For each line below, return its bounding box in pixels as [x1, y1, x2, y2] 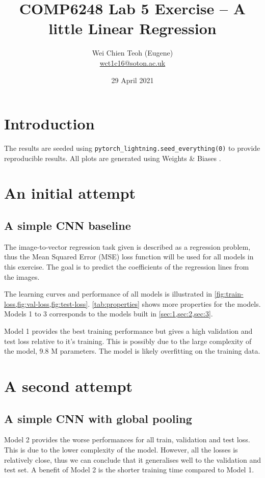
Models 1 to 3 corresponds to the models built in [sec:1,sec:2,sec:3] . [4, 308, 213, 319]
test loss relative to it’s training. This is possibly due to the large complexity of [4, 335, 252, 346]
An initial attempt [4, 182, 136, 203]
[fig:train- [214, 288, 244, 299]
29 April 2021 [111, 74, 154, 85]
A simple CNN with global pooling [4, 410, 192, 426]
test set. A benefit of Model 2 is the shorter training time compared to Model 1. [4, 464, 254, 475]
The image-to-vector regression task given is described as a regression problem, [4, 241, 251, 252]
